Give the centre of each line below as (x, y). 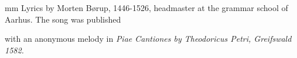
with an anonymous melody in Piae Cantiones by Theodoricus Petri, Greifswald (148, 39)
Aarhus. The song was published (63, 19)
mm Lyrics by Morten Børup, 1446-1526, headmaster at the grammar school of (146, 8)
